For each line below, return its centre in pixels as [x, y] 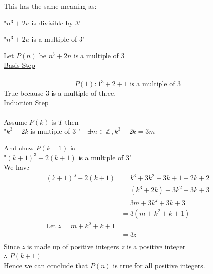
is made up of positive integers [73, 246]
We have [17, 167]
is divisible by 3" [56, 22]
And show [19, 148]
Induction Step [26, 102]
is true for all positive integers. [159, 265]
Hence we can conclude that [46, 265]
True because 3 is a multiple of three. [60, 93]
